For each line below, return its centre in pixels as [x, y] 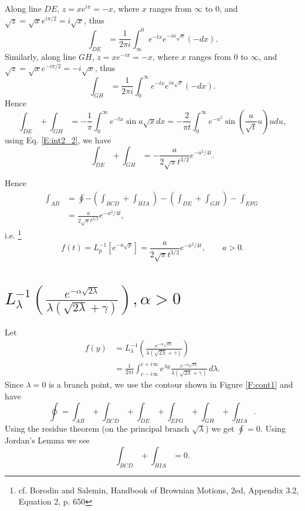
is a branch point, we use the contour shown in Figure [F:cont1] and [171, 384]
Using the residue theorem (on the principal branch [97, 428]
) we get [220, 428]
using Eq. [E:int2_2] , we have [58, 139]
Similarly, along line [40, 56]
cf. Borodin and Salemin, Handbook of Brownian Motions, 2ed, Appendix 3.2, [159, 490]
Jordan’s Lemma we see [47, 440]
